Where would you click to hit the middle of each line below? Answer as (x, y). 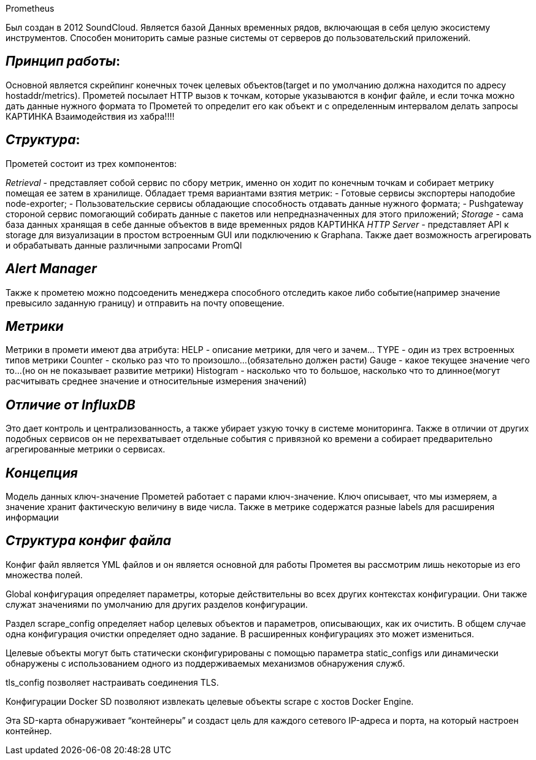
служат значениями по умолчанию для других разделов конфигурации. (157, 604)
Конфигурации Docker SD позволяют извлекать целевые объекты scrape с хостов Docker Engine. (210, 701)
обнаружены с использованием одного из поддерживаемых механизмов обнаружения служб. (205, 663)
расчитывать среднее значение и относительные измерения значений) (156, 381)
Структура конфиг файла (88, 541)
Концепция (42, 473)
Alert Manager (51, 269)
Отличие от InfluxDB (71, 405)
